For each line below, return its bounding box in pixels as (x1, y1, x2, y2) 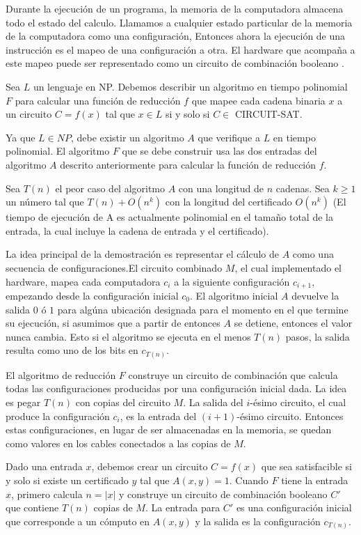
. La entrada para (145, 500, 220, 515)
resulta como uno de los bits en (6, 343, 138, 357)
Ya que (6, 130, 35, 144)
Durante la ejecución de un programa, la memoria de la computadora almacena (6, 1, 344, 15)
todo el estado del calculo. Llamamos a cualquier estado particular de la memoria (6, 15, 353, 29)
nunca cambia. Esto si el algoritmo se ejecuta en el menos (6, 329, 251, 343)
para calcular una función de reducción (15, 93, 181, 107)
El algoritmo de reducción (6, 367, 116, 382)
